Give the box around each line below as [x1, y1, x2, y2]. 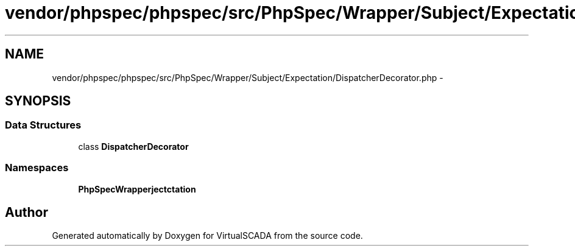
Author [5, 204, 48, 220]
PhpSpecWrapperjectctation [78, 183, 196, 194]
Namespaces [5, 161, 69, 174]
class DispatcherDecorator [78, 141, 189, 152]
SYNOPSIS [5, 93, 71, 109]
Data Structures [5, 119, 82, 132]
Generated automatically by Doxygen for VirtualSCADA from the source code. [52, 230, 363, 241]
